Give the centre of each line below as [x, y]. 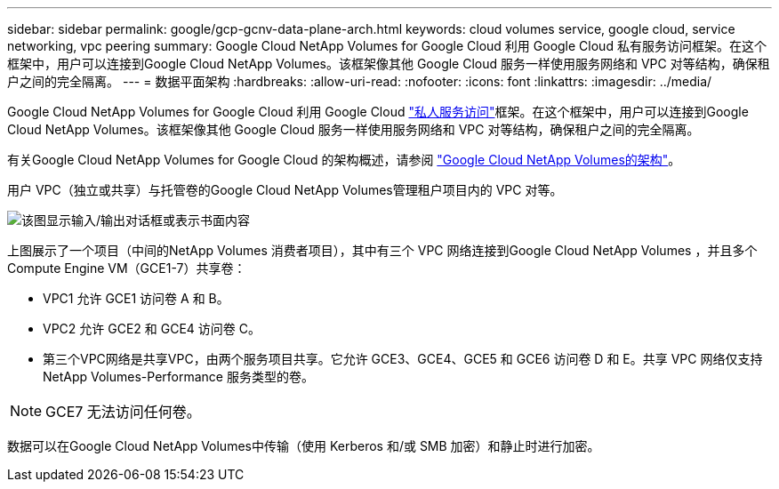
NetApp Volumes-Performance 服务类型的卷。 [178, 377]
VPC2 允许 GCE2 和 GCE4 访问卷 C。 [152, 329]
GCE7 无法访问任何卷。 [123, 412]
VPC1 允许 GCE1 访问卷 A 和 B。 [136, 298]
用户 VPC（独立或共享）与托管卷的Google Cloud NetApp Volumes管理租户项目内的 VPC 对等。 [285, 190]
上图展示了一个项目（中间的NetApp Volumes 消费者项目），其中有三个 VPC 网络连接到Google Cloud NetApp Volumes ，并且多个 [382, 250]
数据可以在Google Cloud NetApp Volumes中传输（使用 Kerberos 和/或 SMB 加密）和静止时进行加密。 [304, 446]
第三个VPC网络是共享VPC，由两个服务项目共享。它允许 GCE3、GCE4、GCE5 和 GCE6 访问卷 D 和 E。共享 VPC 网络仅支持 [403, 359]
